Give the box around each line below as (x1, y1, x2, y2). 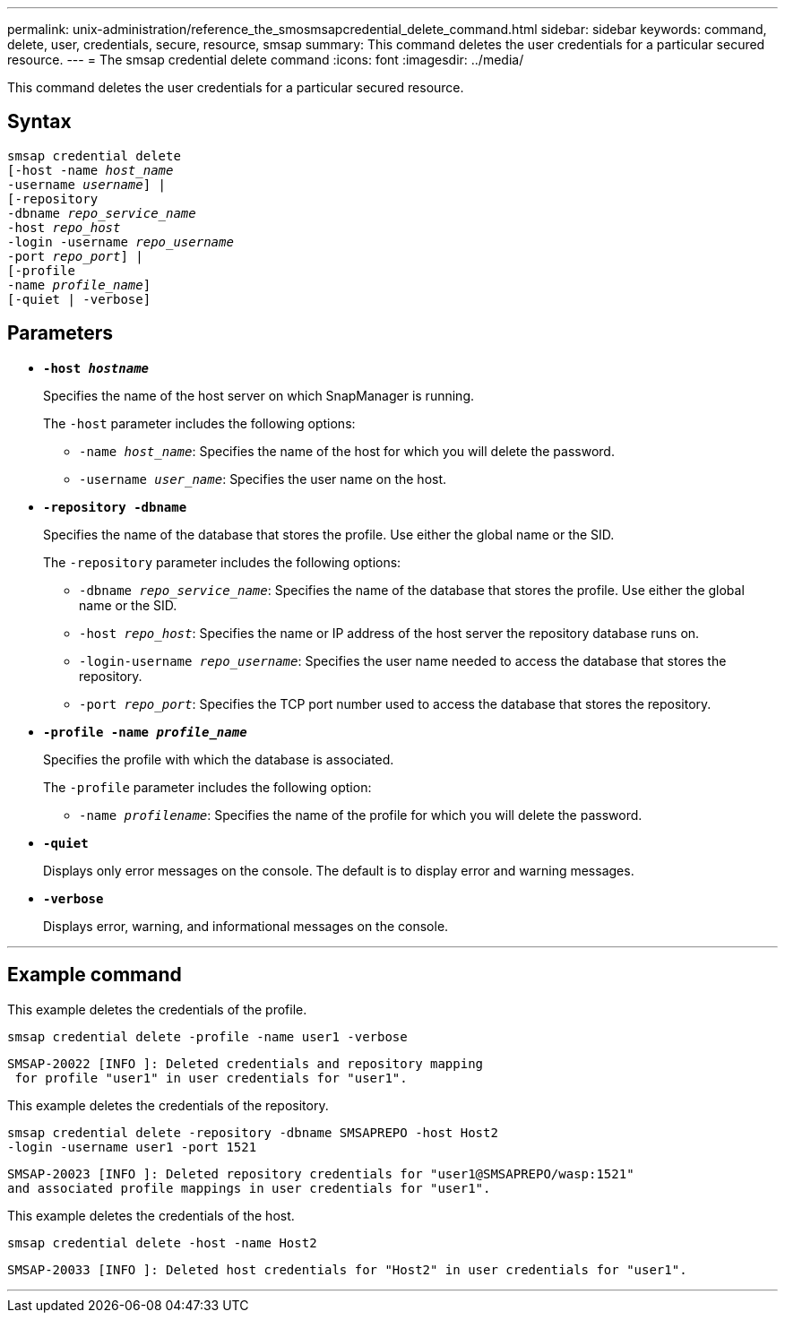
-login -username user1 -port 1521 (7, 1139, 257, 1154)
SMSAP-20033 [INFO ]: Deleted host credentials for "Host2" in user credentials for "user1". (7, 1262, 687, 1277)
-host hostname (43, 360, 150, 375)
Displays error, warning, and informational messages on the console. (43, 918, 449, 934)
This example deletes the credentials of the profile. (7, 1001, 307, 1017)
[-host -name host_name (7, 162, 174, 177)
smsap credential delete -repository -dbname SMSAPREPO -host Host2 (7, 1125, 498, 1140)
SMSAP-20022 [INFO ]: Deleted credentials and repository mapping (7, 1056, 484, 1071)
